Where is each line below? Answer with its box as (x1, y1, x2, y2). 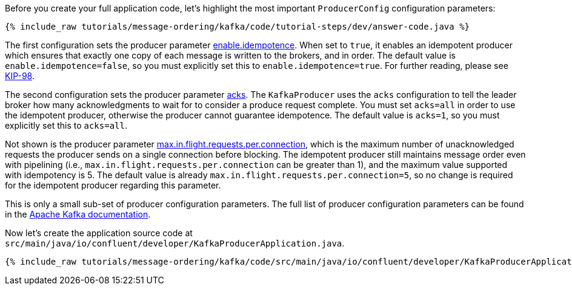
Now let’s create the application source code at (5, 228, 193, 238)
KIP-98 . (5, 71, 35, 81)
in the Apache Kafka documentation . (5, 209, 151, 219)
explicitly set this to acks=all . (5, 120, 127, 130)
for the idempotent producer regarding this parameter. (5, 180, 221, 190)
